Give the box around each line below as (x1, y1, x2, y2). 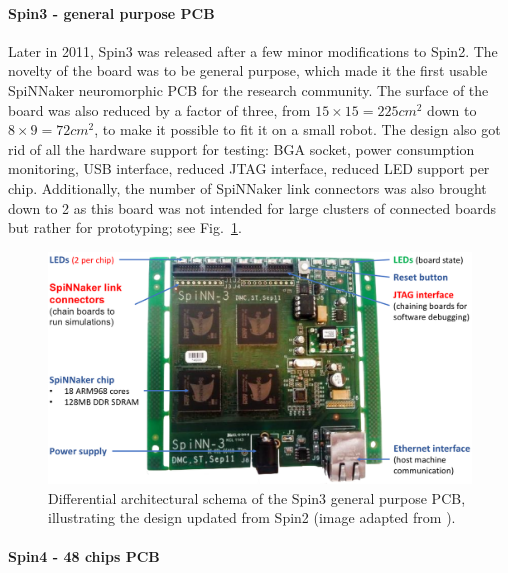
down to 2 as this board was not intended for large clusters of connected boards (8, 197, 496, 218)
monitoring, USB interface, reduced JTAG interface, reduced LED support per (8, 158, 490, 179)
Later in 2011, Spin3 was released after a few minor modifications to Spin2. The (8, 40, 498, 61)
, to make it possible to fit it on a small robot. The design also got (94, 119, 501, 140)
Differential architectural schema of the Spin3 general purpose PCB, (48, 487, 466, 508)
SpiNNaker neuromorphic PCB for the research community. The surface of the (8, 79, 489, 100)
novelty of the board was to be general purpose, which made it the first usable (8, 60, 488, 81)
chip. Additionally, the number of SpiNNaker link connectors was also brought (8, 177, 487, 198)
